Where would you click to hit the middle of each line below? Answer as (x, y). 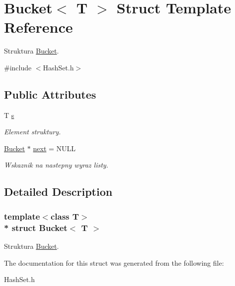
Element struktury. (33, 132)
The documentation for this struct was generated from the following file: (114, 262)
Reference (39, 27)
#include (18, 67)
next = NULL (54, 148)
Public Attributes (50, 94)
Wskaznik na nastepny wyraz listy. (56, 165)
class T (65, 216)
